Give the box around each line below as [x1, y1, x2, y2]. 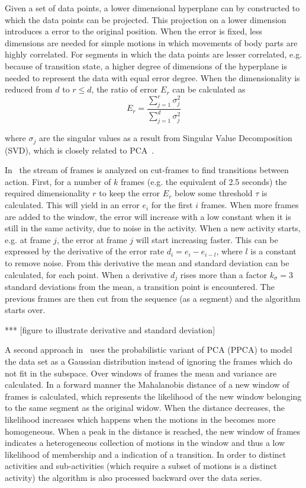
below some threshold [174, 187, 253, 199]
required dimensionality [5, 187, 90, 199]
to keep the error [99, 187, 160, 199]
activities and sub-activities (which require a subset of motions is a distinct [5, 460, 277, 472]
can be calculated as [172, 83, 246, 95]
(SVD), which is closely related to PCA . [5, 143, 154, 156]
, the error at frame [56, 233, 127, 245]
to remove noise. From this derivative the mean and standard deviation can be [5, 257, 289, 269]
